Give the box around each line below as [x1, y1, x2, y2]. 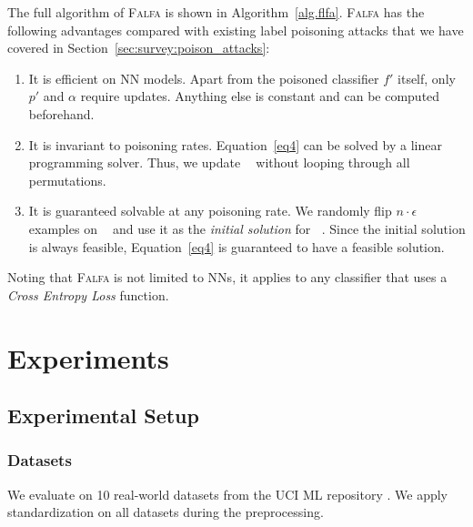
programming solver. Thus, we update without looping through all [28, 153, 410, 172]
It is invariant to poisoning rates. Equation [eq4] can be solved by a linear [28, 135, 442, 154]
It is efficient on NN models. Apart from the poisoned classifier [28, 68, 379, 87]
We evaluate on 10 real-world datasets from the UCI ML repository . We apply [7, 484, 448, 503]
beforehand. [28, 104, 95, 123]
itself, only [398, 68, 456, 87]
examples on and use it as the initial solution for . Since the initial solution [28, 218, 466, 238]
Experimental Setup [7, 401, 199, 430]
